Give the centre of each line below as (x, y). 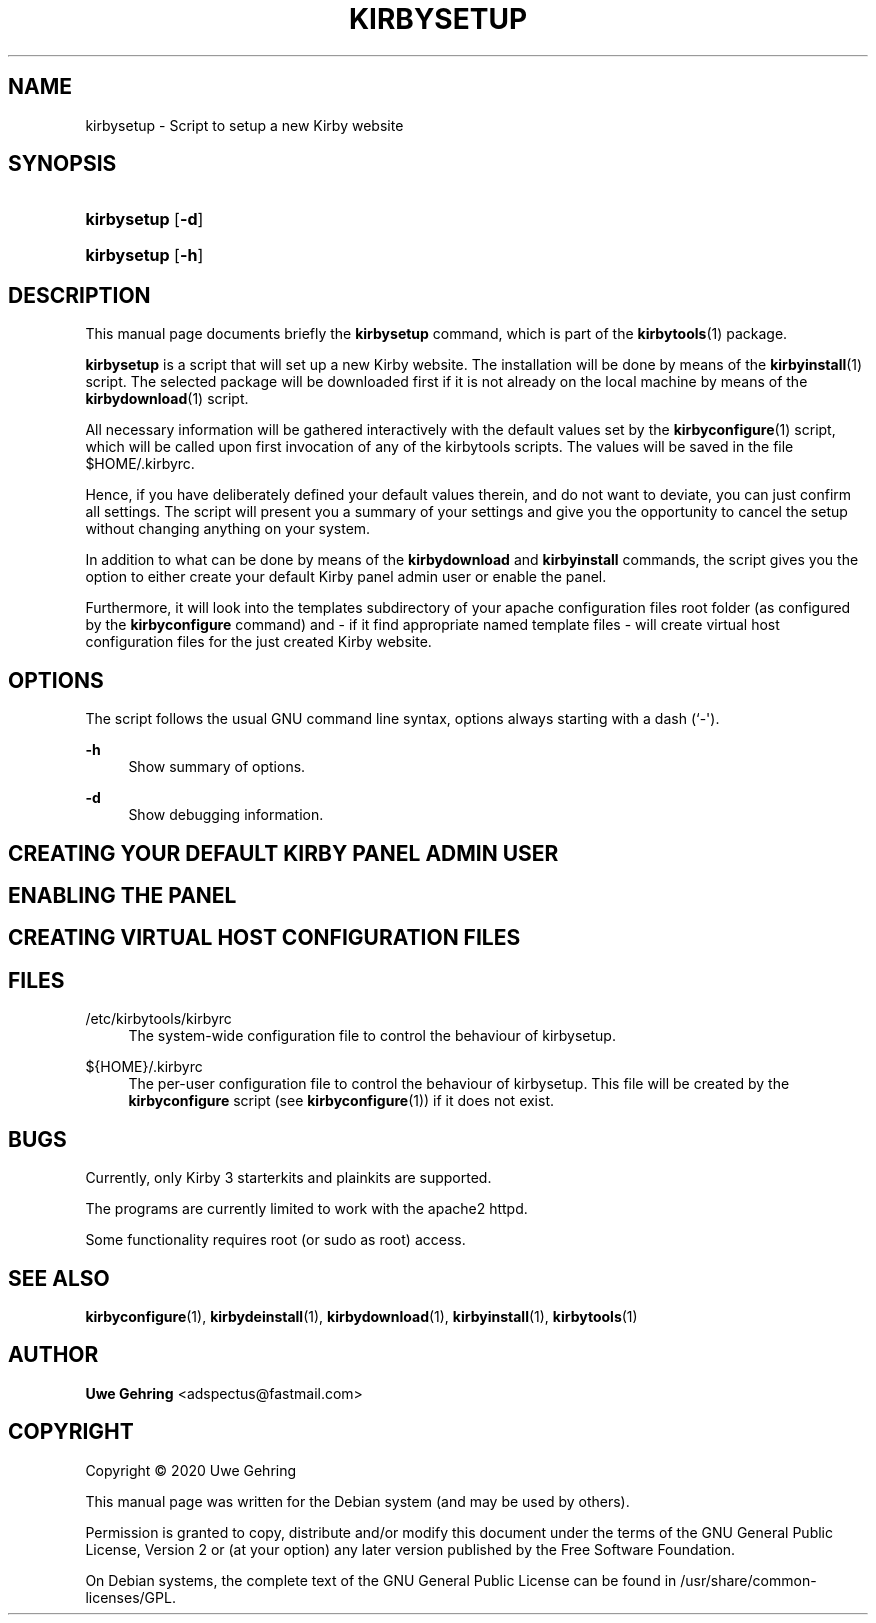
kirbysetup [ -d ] (144, 219)
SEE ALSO (59, 1278)
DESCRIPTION (79, 295)
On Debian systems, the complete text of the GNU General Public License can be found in (381, 1580)
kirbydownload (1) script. (167, 399)
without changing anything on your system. (228, 529)
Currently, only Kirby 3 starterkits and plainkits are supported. (288, 1178)
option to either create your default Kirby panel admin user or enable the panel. (346, 577)
